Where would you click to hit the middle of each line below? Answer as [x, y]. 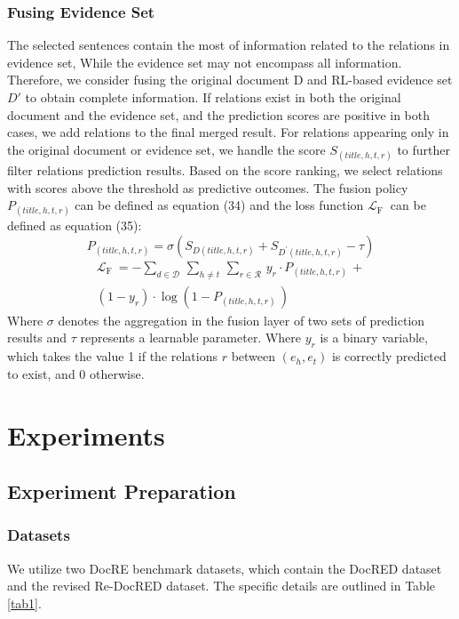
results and [37, 338]
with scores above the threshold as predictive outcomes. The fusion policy [208, 187]
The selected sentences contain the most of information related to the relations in [229, 45]
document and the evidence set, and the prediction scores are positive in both [219, 114]
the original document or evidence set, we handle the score [166, 149]
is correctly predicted [389, 356]
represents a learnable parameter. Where [191, 338]
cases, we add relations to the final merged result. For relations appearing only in [228, 132]
